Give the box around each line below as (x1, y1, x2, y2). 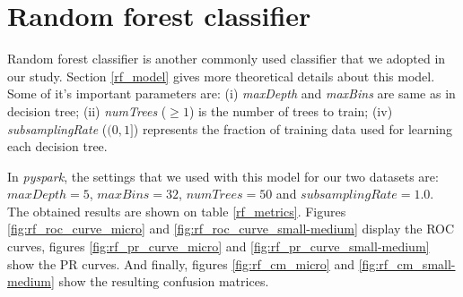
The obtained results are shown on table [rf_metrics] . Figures (7, 201, 346, 220)
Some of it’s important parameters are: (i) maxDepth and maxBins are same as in (7, 84, 456, 103)
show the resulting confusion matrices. (58, 272, 269, 291)
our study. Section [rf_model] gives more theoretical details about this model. (7, 66, 435, 85)
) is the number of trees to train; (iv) (188, 101, 393, 120)
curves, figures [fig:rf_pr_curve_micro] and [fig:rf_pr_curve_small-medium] (7, 237, 430, 256)
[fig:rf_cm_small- (358, 254, 456, 273)
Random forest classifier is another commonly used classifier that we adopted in (7, 49, 446, 68)
